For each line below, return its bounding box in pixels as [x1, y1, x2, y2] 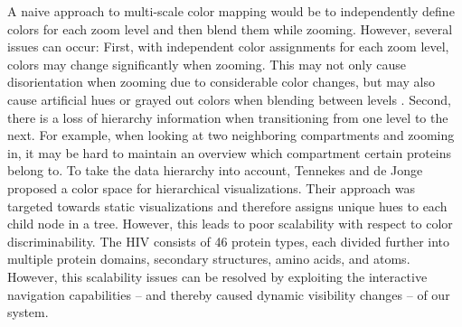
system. [7, 303, 49, 322]
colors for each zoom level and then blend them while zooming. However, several [7, 19, 453, 38]
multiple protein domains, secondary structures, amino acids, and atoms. [7, 249, 410, 268]
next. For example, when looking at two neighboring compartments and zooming [7, 126, 455, 145]
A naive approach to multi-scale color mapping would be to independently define [7, 2, 455, 20]
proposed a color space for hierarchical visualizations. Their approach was [7, 178, 415, 197]
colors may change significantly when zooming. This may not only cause [7, 54, 406, 73]
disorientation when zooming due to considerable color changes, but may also [7, 72, 435, 91]
